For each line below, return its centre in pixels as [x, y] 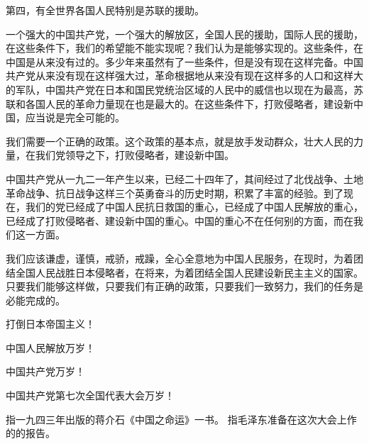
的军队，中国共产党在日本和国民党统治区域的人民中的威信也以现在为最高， [180, 89]
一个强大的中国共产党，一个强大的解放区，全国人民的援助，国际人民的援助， [184, 34]
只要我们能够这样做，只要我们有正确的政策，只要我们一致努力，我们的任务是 [184, 286]
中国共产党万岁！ [45, 371]
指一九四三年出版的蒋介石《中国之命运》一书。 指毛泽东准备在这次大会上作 [181, 419]
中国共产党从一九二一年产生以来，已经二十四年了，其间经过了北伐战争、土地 [184, 178]
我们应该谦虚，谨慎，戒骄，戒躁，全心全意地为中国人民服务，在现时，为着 [180, 258]
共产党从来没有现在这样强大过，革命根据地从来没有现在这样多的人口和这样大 [184, 76]
